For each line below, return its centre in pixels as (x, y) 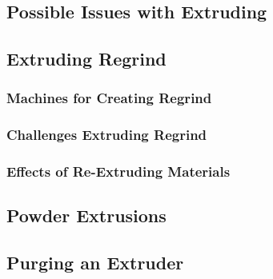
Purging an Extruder (95, 263)
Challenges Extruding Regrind (107, 135)
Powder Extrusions (86, 215)
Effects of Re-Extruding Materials (118, 171)
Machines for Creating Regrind (109, 98)
